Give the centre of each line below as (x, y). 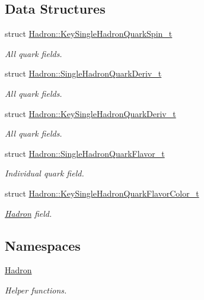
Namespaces (43, 245)
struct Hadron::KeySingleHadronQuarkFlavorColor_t (102, 193)
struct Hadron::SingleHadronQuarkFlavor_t (85, 153)
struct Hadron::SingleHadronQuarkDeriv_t (83, 73)
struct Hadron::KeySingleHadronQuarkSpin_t (89, 34)
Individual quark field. (44, 173)
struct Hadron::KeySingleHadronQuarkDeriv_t (90, 113)
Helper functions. (36, 290)
